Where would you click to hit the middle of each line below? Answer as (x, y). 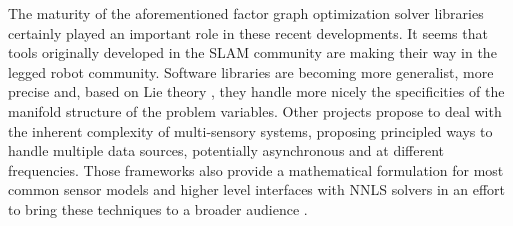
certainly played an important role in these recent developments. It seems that (248, 32)
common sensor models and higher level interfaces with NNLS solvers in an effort (257, 189)
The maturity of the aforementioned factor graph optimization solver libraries (246, 13)
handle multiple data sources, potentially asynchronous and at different (226, 150)
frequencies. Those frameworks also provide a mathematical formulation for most (256, 169)
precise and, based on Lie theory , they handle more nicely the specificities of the (256, 91)
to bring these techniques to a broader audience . (158, 208)
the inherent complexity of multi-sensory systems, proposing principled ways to (250, 130)
